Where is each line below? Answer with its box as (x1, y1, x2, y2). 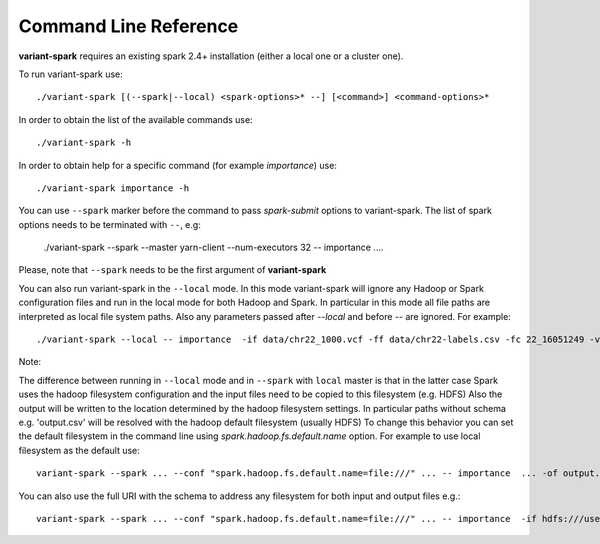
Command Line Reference (18, 15, 239, 37)
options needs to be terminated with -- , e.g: (18, 218, 202, 230)
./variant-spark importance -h (36, 182, 190, 194)
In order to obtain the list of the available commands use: (18, 113, 254, 125)
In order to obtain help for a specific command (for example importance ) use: (18, 159, 337, 171)
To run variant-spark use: (18, 68, 124, 80)
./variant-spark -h (36, 137, 132, 149)
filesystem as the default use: (18, 444, 140, 456)
